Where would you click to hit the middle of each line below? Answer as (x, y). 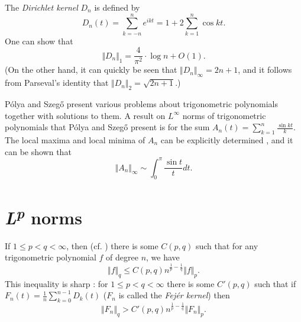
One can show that (39, 41)
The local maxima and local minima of (75, 139)
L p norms (43, 216)
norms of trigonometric (224, 115)
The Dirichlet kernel (41, 7)
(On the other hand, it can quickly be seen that (91, 70)
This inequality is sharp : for (56, 283)
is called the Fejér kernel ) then (174, 295)
